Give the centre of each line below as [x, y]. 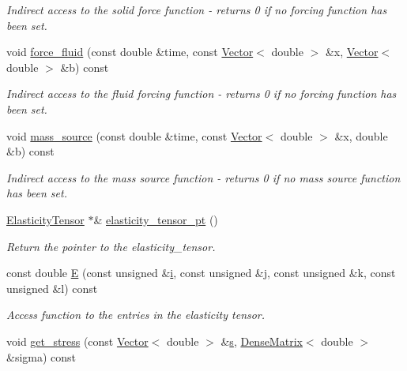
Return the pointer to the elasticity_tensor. [111, 246]
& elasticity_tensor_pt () [156, 219]
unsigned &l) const [52, 288]
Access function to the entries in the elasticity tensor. [136, 315]
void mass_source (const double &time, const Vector [134, 135]
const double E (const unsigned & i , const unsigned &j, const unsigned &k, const [201, 273]
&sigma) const [41, 356]
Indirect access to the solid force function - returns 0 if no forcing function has [197, 9]
